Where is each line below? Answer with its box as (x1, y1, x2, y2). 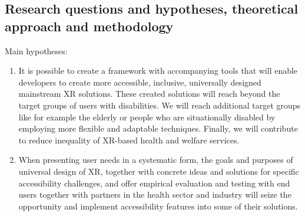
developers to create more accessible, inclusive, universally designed (18, 76, 261, 88)
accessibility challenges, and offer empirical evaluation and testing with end (18, 176, 290, 189)
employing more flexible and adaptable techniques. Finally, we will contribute (18, 122, 298, 135)
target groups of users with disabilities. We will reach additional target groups (18, 99, 301, 111)
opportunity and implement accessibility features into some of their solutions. (18, 199, 298, 212)
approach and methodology (5, 17, 174, 35)
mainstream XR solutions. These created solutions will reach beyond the (18, 87, 280, 100)
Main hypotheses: (5, 44, 68, 57)
